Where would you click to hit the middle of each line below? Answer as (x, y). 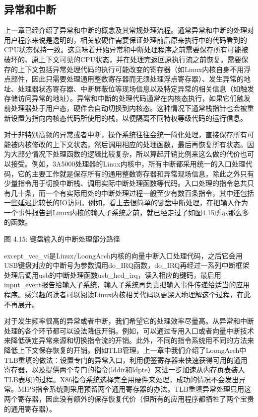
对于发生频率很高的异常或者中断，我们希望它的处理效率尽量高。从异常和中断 (129, 321)
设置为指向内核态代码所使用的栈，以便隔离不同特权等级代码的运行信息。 (129, 118)
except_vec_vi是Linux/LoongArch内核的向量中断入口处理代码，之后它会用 (123, 255)
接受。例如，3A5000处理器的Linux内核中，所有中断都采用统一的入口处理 (128, 163)
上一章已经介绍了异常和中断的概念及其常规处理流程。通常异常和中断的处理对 (129, 30)
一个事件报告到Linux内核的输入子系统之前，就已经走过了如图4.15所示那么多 (127, 212)
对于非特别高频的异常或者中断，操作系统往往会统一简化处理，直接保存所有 (126, 134)
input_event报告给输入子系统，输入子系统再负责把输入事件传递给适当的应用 (127, 285)
